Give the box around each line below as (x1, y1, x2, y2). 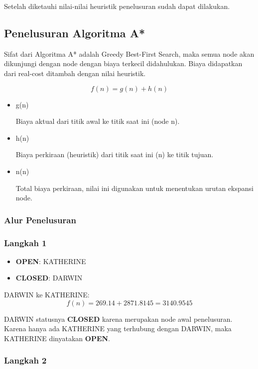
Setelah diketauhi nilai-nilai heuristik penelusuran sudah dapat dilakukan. (4, 1, 230, 11)
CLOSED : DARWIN (15, 273, 83, 283)
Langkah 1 (4, 236, 47, 249)
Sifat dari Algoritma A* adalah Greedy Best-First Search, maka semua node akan (4, 48, 255, 59)
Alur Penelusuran (4, 213, 76, 226)
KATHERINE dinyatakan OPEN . (4, 333, 110, 343)
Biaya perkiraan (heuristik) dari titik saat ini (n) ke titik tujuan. (15, 149, 214, 160)
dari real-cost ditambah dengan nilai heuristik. (4, 68, 146, 78)
